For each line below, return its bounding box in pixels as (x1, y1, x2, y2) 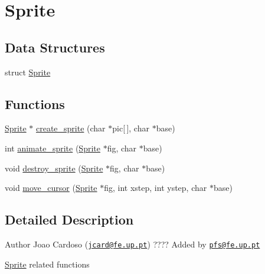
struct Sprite (5, 65, 51, 78)
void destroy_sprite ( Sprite (5, 161, 103, 174)
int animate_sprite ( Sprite (5, 141, 100, 154)
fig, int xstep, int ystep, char (104, 181, 207, 194)
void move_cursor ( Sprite (5, 181, 97, 194)
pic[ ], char (112, 122, 149, 134)
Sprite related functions (5, 258, 90, 270)
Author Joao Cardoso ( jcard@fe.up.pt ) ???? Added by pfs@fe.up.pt (5, 237, 260, 250)
